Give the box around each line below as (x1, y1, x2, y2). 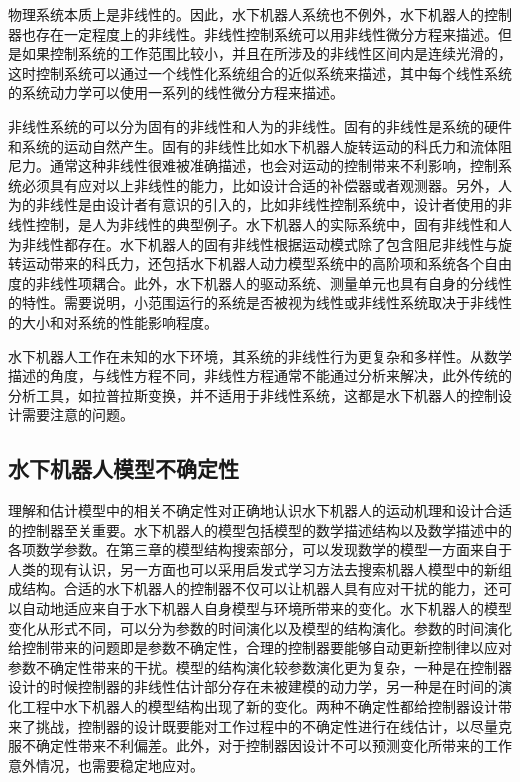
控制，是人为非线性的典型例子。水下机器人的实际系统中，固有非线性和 (35, 213, 498, 234)
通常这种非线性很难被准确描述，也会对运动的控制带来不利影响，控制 (49, 155, 498, 176)
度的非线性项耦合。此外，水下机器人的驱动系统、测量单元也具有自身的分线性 (8, 272, 512, 293)
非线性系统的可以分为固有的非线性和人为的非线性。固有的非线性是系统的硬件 (8, 115, 512, 136)
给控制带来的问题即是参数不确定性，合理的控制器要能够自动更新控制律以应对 (8, 637, 512, 658)
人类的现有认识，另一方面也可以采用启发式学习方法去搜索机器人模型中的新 (8, 558, 498, 579)
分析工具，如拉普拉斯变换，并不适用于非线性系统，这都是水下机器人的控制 (8, 384, 498, 405)
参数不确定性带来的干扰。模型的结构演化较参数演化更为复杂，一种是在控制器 (8, 656, 512, 677)
